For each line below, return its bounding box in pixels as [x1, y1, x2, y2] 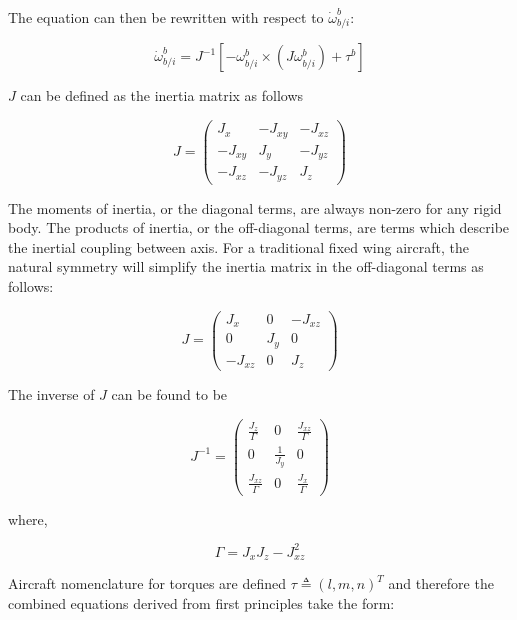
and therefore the [388, 573, 494, 594]
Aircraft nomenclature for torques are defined [8, 573, 286, 594]
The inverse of [8, 384, 95, 405]
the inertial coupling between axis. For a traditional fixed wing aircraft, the [8, 236, 469, 257]
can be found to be [111, 384, 228, 405]
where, [8, 508, 48, 529]
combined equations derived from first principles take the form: [8, 592, 395, 613]
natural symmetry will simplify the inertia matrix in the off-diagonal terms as [8, 256, 484, 277]
